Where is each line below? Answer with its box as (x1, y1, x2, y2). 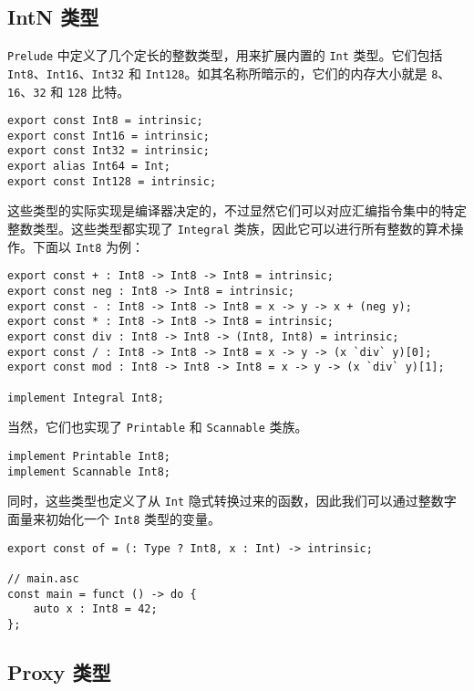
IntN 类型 (7, 3, 99, 31)
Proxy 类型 (7, 657, 111, 686)
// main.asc (7, 571, 79, 585)
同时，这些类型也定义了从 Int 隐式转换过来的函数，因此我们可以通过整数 (7, 491, 444, 510)
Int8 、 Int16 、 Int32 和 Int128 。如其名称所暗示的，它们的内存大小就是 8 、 (7, 63, 451, 82)
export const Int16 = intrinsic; (7, 129, 210, 142)
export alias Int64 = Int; (7, 160, 170, 173)
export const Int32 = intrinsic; (7, 144, 210, 158)
